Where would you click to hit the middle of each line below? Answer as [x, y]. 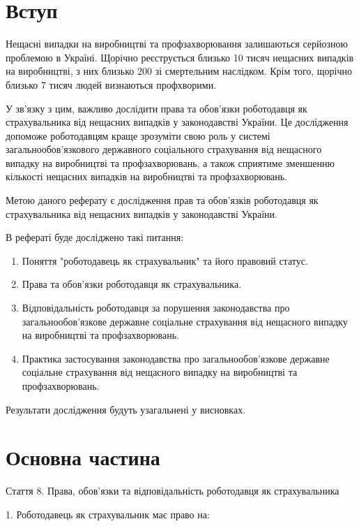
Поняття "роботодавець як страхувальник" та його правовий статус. [165, 260]
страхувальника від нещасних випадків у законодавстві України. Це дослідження [177, 122]
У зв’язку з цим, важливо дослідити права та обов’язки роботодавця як [156, 108]
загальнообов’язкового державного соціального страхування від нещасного [164, 149]
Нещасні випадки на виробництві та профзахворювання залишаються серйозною [177, 44]
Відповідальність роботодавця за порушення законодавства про [156, 308]
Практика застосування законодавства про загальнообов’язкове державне [176, 358]
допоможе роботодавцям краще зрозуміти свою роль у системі [138, 135]
